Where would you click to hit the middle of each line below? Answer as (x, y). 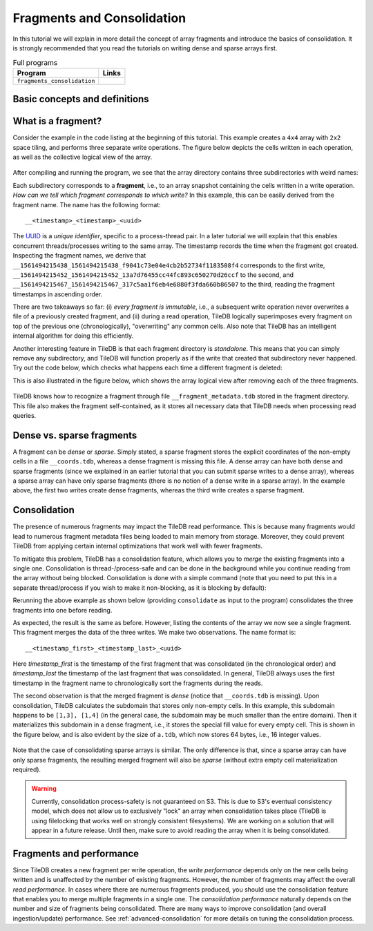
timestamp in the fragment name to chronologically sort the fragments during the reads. (138, 683)
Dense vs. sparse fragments (75, 435)
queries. (25, 415)
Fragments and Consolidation (99, 18)
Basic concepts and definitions (81, 99)
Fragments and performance (76, 853)
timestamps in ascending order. (58, 294)
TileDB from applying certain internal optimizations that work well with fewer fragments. (138, 546)
